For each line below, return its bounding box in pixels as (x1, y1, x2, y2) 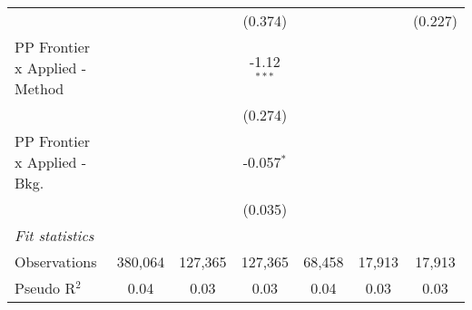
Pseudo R (15, 277, 76, 298)
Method (15, 78, 64, 99)
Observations (15, 251, 97, 272)
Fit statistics (15, 225, 94, 246)
